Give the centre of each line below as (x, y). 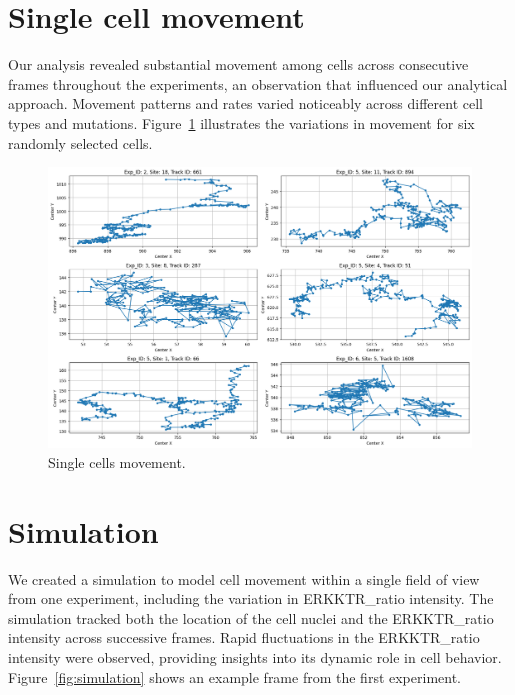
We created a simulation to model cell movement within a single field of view (244, 578)
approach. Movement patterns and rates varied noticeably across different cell (245, 103)
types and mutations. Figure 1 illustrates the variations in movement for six (241, 122)
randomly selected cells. (80, 142)
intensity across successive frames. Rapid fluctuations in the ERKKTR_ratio (244, 637)
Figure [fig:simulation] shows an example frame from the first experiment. (234, 676)
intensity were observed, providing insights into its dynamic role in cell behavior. (255, 656)
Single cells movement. (117, 461)
